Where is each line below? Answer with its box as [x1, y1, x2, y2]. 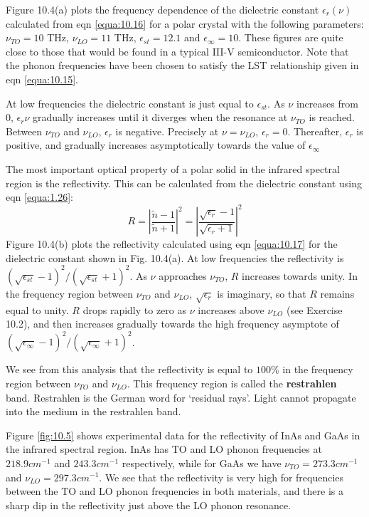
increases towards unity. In [242, 268, 358, 283]
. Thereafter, [287, 123, 343, 138]
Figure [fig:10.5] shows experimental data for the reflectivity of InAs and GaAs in [6, 427, 360, 442]
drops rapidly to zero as [82, 302, 186, 317]
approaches [159, 268, 207, 283]
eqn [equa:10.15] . [6, 71, 78, 86]
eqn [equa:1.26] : [6, 189, 73, 204]
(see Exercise [286, 302, 343, 317]
